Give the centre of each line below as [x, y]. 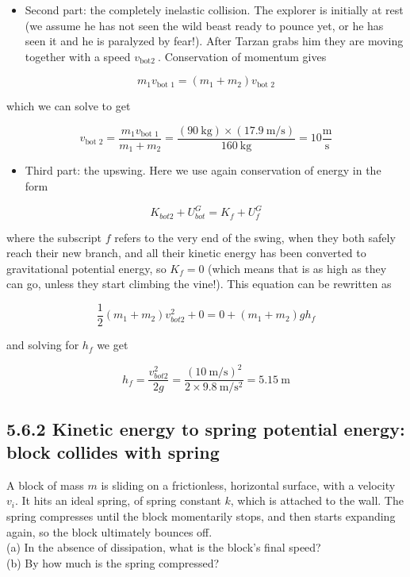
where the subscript [54, 237]
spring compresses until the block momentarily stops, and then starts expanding [201, 516]
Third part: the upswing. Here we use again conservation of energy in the [203, 170]
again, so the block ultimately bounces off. [109, 531]
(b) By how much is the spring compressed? [113, 562]
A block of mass [45, 485]
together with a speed [78, 56]
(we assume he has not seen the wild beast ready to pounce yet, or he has [204, 25]
